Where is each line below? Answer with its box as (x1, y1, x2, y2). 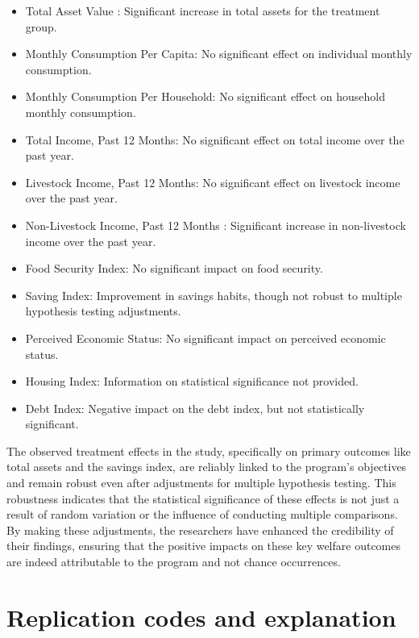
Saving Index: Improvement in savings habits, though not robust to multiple (25, 286, 402, 303)
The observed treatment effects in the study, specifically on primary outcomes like (6, 442, 411, 459)
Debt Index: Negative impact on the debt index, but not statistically (25, 399, 365, 416)
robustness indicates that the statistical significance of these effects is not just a (6, 490, 400, 507)
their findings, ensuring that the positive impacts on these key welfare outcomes (6, 537, 401, 554)
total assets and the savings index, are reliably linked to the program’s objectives (6, 458, 407, 475)
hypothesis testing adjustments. (25, 302, 181, 319)
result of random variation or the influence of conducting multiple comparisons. (6, 506, 398, 523)
